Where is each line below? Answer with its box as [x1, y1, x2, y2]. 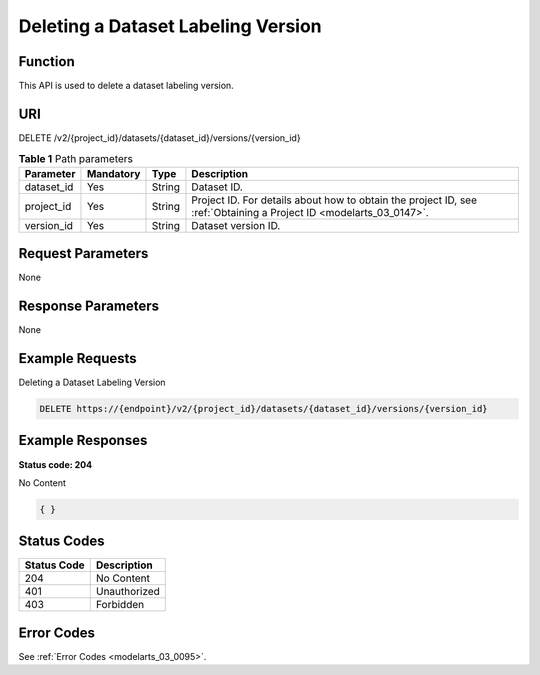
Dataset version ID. [191, 218, 281, 232]
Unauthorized [95, 585, 160, 599]
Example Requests [18, 350, 137, 367]
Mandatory [86, 166, 141, 180]
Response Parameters [18, 298, 160, 315]
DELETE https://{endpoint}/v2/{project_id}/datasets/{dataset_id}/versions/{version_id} [39, 403, 489, 415]
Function [18, 53, 75, 70]
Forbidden [95, 598, 145, 612]
